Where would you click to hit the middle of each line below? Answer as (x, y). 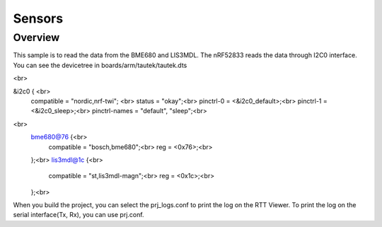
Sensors (38, 18)
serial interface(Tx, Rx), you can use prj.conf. (79, 215)
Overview (36, 37)
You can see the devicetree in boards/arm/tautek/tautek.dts (100, 65)
